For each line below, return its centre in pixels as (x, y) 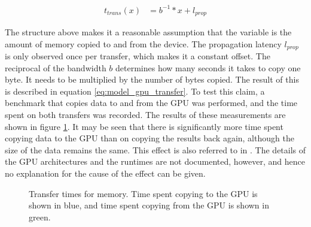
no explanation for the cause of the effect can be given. (105, 173)
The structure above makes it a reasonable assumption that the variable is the (148, 31)
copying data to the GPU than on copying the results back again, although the (150, 138)
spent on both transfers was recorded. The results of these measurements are (145, 114)
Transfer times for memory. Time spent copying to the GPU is (143, 193)
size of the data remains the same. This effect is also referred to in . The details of (155, 149)
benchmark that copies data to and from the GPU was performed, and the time (151, 103)
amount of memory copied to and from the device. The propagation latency (143, 43)
